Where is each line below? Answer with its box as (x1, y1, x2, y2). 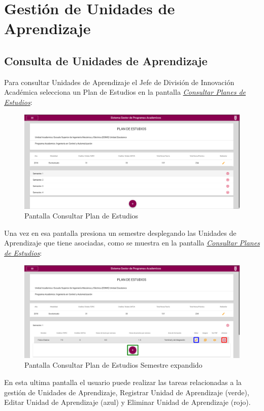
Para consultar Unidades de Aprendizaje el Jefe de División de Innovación (4, 76, 235, 87)
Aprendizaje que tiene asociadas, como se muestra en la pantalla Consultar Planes (4, 237, 260, 248)
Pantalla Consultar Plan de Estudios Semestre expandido (24, 360, 203, 370)
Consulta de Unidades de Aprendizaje (4, 52, 208, 68)
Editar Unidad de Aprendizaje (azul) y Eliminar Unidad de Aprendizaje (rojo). (4, 397, 251, 407)
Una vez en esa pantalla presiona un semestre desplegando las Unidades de (4, 227, 237, 238)
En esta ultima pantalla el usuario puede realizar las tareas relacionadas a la (4, 376, 242, 387)
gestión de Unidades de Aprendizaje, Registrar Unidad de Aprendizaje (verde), (4, 387, 249, 397)
